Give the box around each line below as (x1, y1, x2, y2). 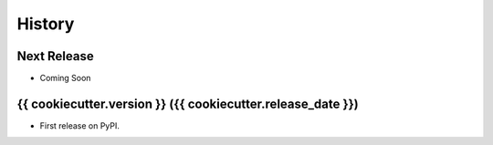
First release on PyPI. (39, 119, 121, 131)
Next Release (16, 48, 95, 64)
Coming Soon (39, 73, 91, 84)
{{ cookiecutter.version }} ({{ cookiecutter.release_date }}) (16, 96, 360, 111)
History (16, 14, 75, 34)
